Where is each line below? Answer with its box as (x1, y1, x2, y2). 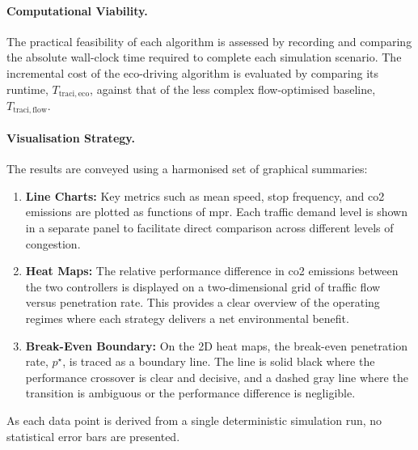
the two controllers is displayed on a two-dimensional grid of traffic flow (25, 278, 381, 295)
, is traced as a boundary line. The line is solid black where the (62, 353, 375, 370)
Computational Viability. (6, 2, 148, 19)
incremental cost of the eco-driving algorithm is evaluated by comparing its (6, 64, 379, 81)
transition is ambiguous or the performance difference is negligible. (25, 384, 356, 401)
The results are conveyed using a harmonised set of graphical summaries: (6, 160, 368, 177)
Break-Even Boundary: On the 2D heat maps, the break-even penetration (25, 337, 408, 354)
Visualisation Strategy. (6, 129, 135, 146)
